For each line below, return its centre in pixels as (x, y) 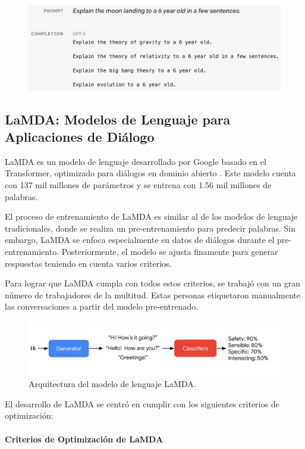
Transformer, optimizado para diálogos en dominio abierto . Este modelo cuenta (150, 173)
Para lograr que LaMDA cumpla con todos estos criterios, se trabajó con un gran (153, 283)
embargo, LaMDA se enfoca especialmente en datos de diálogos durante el (140, 240)
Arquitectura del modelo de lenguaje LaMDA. (112, 384)
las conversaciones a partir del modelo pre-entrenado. (102, 306)
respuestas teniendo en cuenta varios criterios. (88, 263)
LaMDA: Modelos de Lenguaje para (118, 119)
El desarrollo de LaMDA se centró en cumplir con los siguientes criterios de (142, 403)
